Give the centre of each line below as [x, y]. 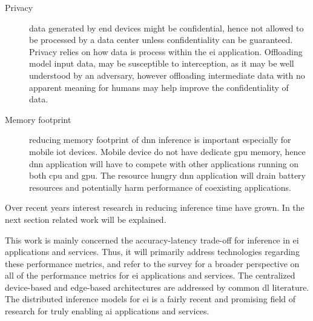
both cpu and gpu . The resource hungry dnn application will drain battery [167, 175]
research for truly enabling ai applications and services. [107, 311]
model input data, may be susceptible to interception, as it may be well [162, 63]
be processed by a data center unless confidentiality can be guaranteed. [161, 40]
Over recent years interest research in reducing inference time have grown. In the [155, 207]
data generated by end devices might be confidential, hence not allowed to [166, 28]
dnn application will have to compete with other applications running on [164, 163]
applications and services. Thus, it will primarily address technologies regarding [152, 252]
